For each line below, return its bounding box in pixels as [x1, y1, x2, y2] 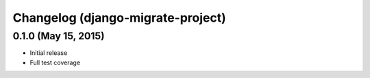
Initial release [29, 49, 68, 57]
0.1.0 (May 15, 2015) [12, 30, 105, 42]
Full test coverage [29, 58, 81, 66]
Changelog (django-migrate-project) [12, 10, 226, 25]
